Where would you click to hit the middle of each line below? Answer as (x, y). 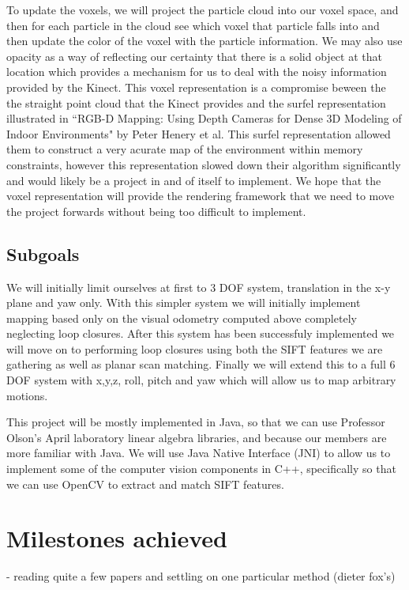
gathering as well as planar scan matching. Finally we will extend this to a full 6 (201, 364)
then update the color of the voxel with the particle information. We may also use (204, 41)
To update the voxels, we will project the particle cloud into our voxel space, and (203, 9)
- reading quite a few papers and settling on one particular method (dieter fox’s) (201, 576)
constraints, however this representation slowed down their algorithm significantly (204, 164)
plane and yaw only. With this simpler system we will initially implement (184, 303)
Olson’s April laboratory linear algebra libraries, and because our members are (197, 437)
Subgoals (43, 253)
